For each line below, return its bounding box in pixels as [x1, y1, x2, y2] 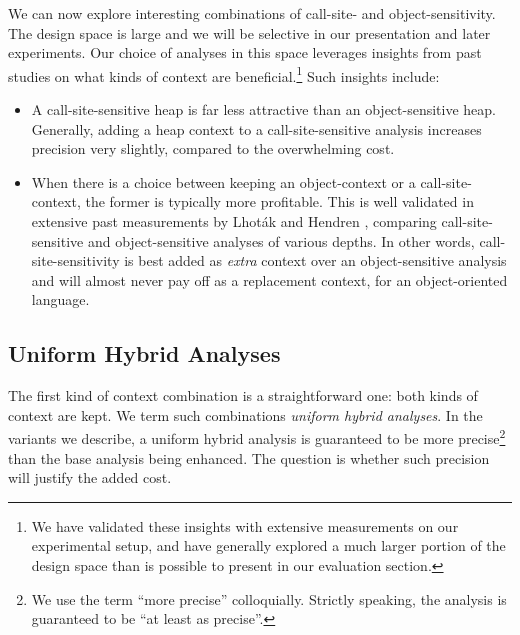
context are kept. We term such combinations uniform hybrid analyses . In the [8, 404, 483, 425]
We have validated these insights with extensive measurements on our [31, 515, 459, 536]
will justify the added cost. [8, 467, 172, 488]
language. [31, 289, 90, 310]
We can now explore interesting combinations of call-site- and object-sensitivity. [8, 3, 496, 23]
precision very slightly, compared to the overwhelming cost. [31, 138, 395, 159]
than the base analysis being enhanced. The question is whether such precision [8, 447, 490, 468]
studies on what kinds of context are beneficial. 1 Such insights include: [8, 62, 440, 86]
